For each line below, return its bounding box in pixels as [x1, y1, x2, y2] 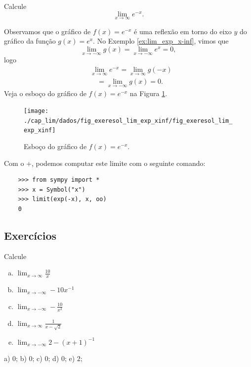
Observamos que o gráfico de [4, 26, 91, 36]
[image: [24, 107, 49, 114]
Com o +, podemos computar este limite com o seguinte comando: [4, 157, 206, 168]
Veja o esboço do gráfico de [4, 88, 86, 99]
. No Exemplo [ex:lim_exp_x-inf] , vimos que [93, 36, 229, 46]
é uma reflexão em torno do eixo [134, 26, 232, 36]
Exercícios [4, 227, 57, 243]
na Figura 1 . [129, 88, 167, 99]
